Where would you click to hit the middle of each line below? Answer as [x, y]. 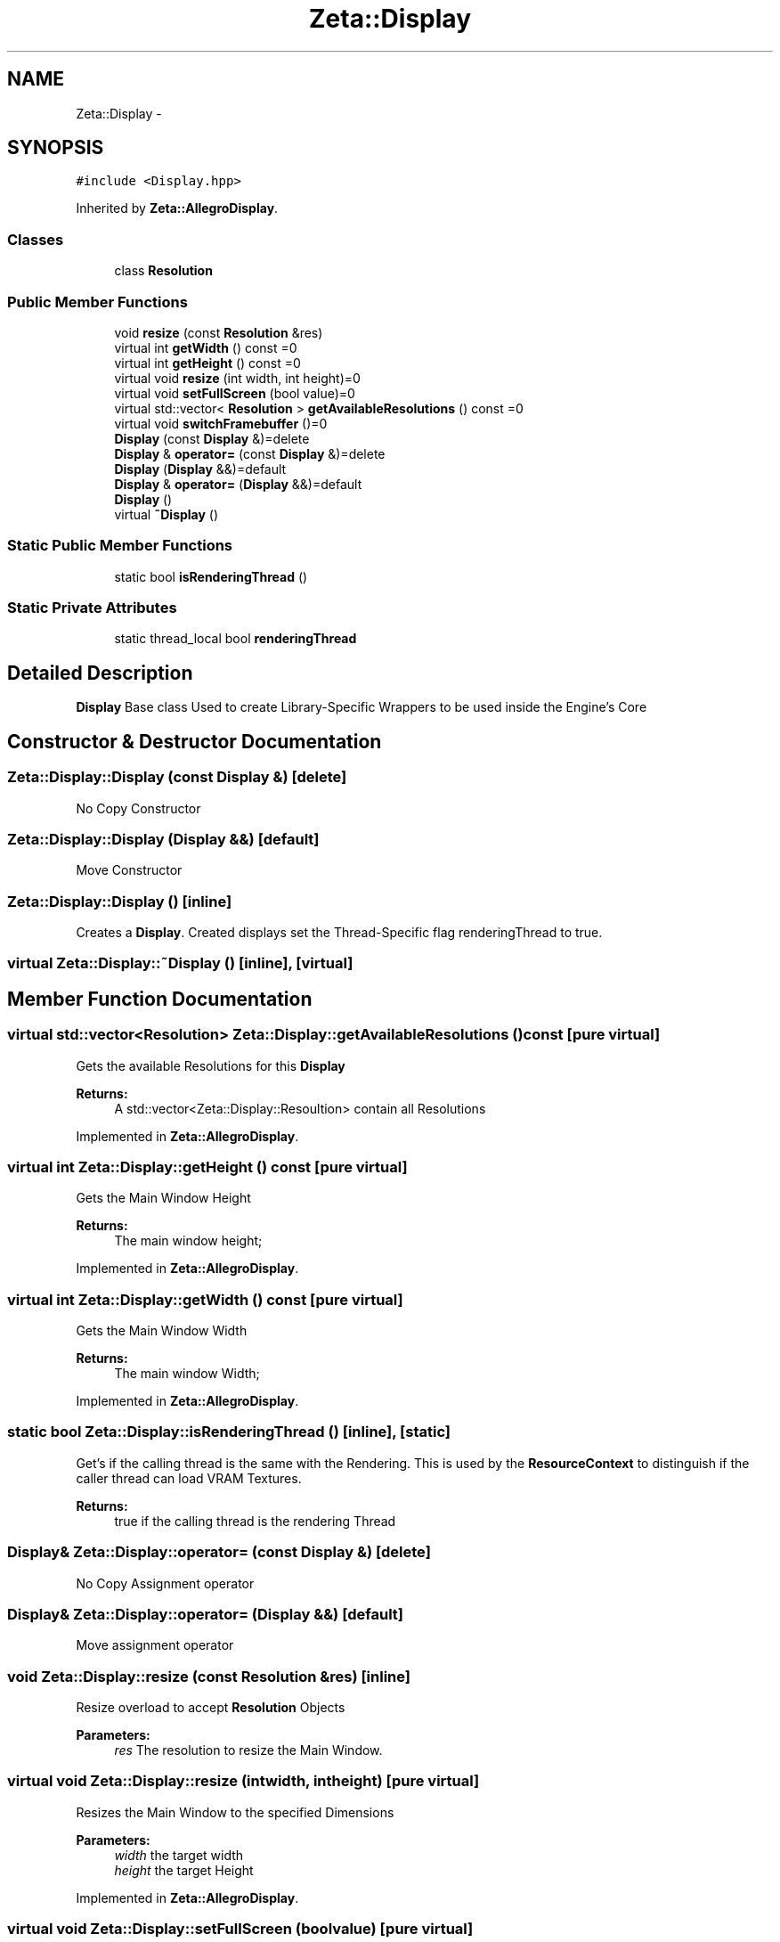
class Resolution [163, 271]
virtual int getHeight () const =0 [207, 363]
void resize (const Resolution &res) [219, 332]
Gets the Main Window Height [163, 1198]
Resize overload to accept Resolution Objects [211, 1708]
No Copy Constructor [138, 808]
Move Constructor [129, 870]
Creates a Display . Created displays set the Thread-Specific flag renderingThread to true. [339, 932]
